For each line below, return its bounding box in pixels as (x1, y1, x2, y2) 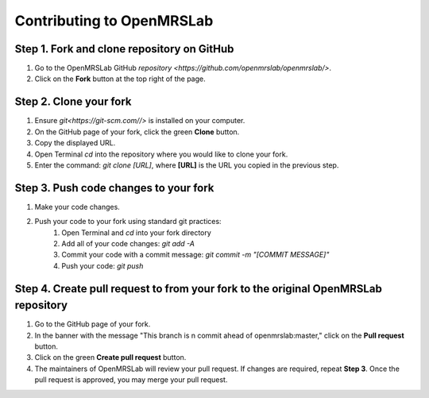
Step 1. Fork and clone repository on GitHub (14, 42, 234, 56)
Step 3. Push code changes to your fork (14, 181, 214, 195)
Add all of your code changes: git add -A (61, 239, 195, 248)
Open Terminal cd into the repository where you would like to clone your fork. (34, 149, 288, 159)
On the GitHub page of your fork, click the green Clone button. (34, 127, 240, 137)
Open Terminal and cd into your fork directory (61, 227, 212, 238)
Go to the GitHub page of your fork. (34, 319, 151, 329)
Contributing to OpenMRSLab (14, 12, 214, 29)
